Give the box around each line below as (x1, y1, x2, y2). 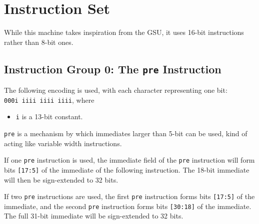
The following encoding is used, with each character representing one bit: (4, 85, 227, 95)
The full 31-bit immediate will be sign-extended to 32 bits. (4, 211, 183, 221)
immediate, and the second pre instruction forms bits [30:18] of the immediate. (4, 201, 251, 211)
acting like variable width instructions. (4, 138, 122, 148)
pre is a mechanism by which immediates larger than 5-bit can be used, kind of (4, 128, 247, 138)
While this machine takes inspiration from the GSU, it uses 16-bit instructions (4, 27, 244, 37)
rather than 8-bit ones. (4, 36, 73, 47)
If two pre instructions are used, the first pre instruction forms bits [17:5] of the (4, 191, 255, 202)
